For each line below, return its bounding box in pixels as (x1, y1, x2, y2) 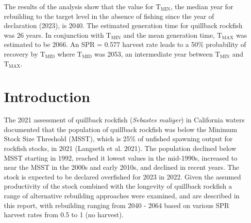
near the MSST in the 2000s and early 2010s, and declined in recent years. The (4, 162, 239, 172)
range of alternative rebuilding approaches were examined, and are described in (4, 191, 240, 201)
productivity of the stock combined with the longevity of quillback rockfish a (4, 181, 232, 191)
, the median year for (170, 1, 234, 11)
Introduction (4, 87, 90, 106)
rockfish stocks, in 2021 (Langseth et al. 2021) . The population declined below (4, 143, 236, 153)
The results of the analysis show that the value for (4, 1, 154, 11)
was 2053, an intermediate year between (94, 48, 213, 59)
